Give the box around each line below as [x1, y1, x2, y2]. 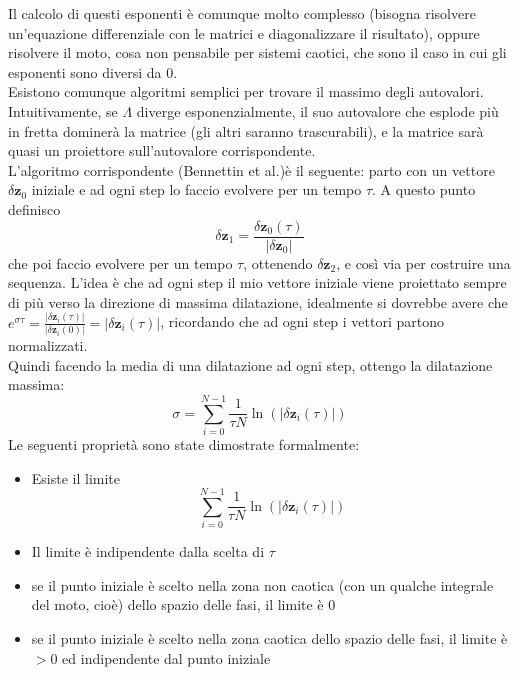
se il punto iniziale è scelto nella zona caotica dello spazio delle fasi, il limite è [31, 628, 508, 648]
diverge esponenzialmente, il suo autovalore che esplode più [136, 100, 499, 121]
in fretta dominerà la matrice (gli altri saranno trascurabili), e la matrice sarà [8, 120, 484, 141]
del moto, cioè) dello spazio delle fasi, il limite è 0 [31, 594, 336, 615]
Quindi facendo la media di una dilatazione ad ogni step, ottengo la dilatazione [8, 354, 493, 375]
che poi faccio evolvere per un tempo [8, 252, 233, 273]
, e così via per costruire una [336, 252, 511, 273]
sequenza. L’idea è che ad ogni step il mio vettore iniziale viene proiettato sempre [8, 272, 507, 293]
